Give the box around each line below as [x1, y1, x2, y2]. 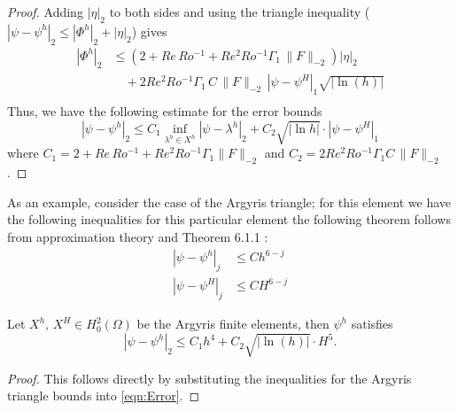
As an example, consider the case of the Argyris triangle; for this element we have [7, 192, 452, 211]
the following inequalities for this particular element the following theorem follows [7, 210, 451, 229]
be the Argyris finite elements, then [136, 314, 330, 333]
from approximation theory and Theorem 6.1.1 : [7, 228, 268, 245]
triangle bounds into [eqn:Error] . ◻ [7, 386, 200, 405]
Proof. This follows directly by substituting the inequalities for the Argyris [7, 368, 412, 387]
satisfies [351, 314, 393, 333]
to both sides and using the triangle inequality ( [109, 3, 370, 20]
